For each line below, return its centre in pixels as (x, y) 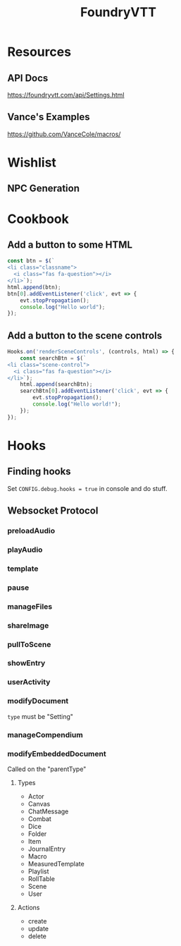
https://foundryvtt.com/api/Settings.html (66, 95)
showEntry (26, 663)
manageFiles (30, 606)
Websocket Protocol (53, 511)
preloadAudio (31, 531)
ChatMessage (48, 811)
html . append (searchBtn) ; (56, 384)
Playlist (38, 871)
